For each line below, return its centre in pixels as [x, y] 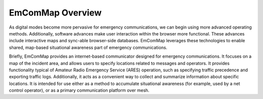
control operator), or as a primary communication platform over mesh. [79, 90]
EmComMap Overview [55, 13]
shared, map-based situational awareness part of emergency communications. [88, 47]
